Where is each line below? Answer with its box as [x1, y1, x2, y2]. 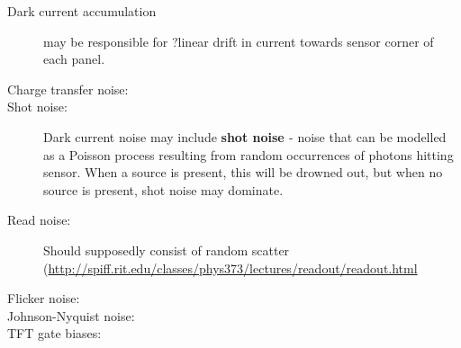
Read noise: [7, 210, 71, 229]
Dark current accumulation [7, 2, 157, 20]
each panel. [43, 49, 105, 68]
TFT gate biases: [7, 324, 102, 343]
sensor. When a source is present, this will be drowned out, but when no [43, 163, 443, 182]
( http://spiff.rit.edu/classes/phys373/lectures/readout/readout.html [43, 258, 418, 277]
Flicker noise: [7, 289, 80, 308]
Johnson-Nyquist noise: [7, 306, 135, 325]
